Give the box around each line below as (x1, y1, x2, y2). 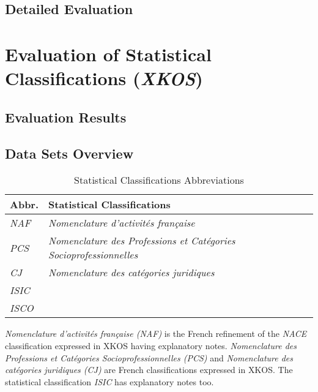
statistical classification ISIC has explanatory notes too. (5, 375, 214, 388)
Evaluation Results (5, 107, 127, 126)
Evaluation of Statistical (5, 41, 212, 66)
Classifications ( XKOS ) (5, 66, 203, 91)
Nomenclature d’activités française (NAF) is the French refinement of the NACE (5, 327, 307, 340)
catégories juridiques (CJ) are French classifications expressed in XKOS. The (5, 363, 293, 376)
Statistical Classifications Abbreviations (74, 173, 244, 187)
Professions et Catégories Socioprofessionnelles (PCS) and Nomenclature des (5, 351, 294, 364)
